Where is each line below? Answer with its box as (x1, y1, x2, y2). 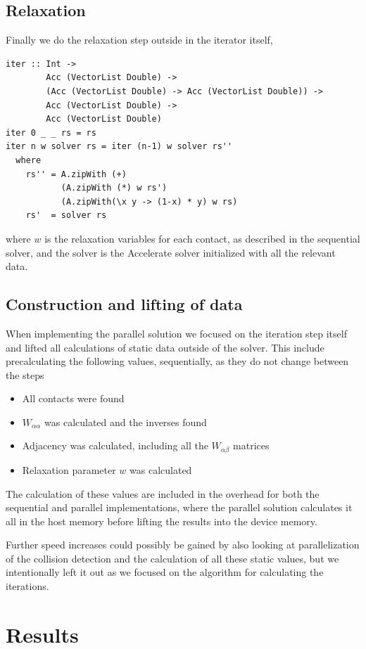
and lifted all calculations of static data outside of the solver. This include (6, 340, 324, 354)
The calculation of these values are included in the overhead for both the (6, 486, 320, 501)
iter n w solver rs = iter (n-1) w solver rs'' (6, 141, 233, 152)
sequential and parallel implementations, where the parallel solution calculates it (6, 500, 353, 515)
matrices (233, 438, 270, 453)
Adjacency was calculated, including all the (22, 438, 208, 453)
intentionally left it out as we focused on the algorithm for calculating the (6, 565, 324, 579)
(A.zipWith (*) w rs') (61, 183, 168, 193)
